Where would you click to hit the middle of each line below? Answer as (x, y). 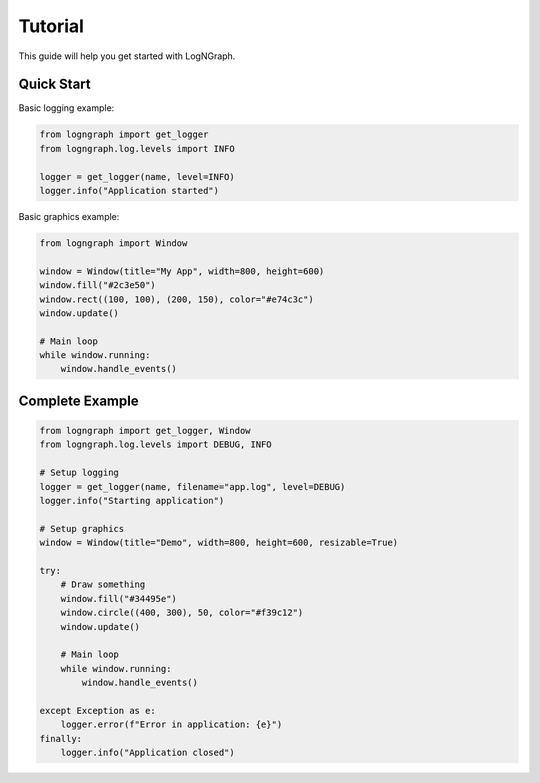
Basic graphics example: (69, 216)
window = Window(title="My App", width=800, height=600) (182, 271)
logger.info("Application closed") (147, 753)
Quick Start (54, 84)
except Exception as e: (98, 710)
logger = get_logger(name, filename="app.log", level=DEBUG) (192, 486)
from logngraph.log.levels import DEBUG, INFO (155, 444)
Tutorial (51, 26)
